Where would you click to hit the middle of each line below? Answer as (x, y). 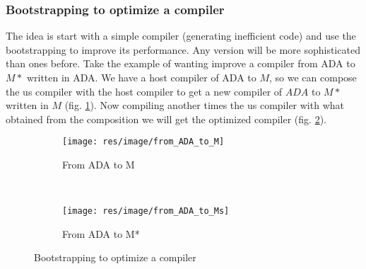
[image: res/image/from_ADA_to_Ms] (146, 211)
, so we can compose (313, 77)
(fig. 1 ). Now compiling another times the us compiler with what (204, 105)
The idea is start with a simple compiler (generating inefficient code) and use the (181, 36)
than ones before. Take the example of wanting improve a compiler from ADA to (181, 63)
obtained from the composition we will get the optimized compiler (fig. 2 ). (166, 119)
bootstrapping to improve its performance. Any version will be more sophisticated (183, 49)
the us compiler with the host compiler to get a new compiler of (144, 91)
